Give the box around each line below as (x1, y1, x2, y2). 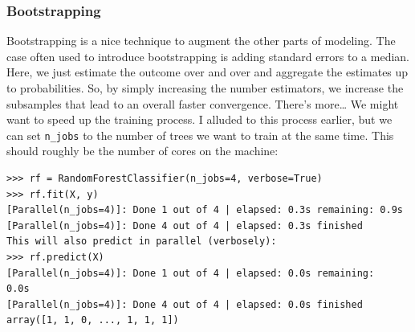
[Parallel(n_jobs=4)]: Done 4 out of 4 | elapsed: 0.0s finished (6, 298, 363, 310)
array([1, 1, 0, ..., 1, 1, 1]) (6, 314, 179, 326)
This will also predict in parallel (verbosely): (6, 236, 277, 248)
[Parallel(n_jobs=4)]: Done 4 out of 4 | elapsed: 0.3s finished (6, 219, 363, 232)
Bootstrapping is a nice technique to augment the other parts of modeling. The (6, 32, 396, 49)
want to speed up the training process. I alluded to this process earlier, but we (6, 111, 393, 128)
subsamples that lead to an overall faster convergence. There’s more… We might (6, 95, 399, 112)
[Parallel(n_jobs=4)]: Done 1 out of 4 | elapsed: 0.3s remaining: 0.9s (6, 204, 403, 216)
